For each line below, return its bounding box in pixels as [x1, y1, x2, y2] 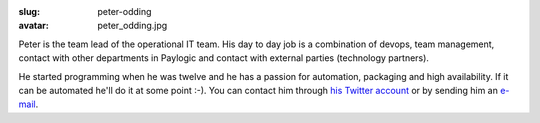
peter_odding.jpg [97, 20, 168, 32]
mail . [18, 98, 39, 110]
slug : [18, 6, 40, 17]
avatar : [18, 20, 49, 32]
